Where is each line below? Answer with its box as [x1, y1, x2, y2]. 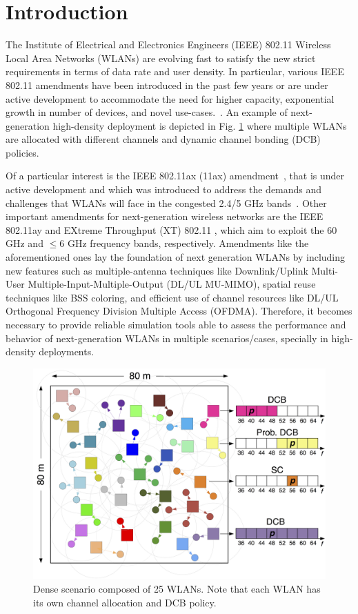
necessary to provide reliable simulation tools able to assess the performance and [6, 317, 346, 331]
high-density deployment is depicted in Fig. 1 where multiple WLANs [52, 118, 347, 132]
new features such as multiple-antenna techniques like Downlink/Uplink [6, 263, 308, 277]
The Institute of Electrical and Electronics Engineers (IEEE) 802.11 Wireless [6, 37, 331, 52]
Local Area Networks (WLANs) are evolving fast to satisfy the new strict [6, 50, 316, 65]
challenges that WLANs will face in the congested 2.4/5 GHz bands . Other [6, 195, 327, 210]
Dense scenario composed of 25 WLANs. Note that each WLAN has [33, 581, 321, 595]
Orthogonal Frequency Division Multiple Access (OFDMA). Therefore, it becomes [6, 304, 352, 318]
